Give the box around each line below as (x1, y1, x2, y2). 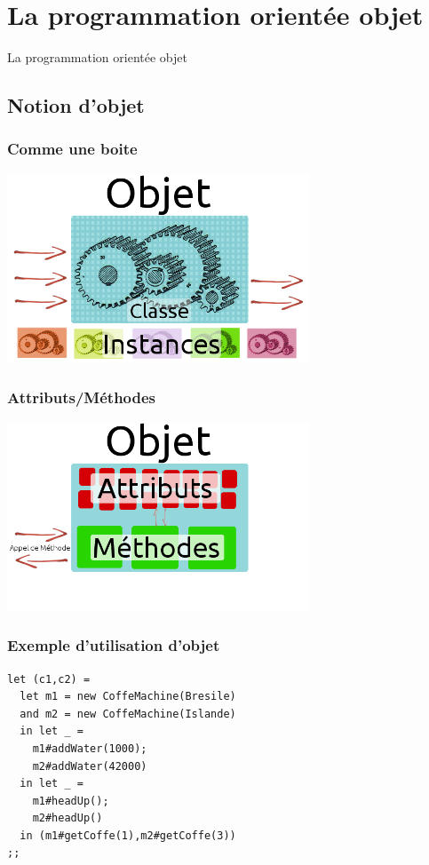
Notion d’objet (7, 91, 145, 119)
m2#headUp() (32, 812, 103, 825)
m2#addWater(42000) (32, 759, 147, 773)
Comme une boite (7, 138, 138, 160)
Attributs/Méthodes (7, 385, 156, 408)
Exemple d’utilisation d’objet (7, 634, 220, 656)
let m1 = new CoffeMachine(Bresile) (20, 690, 236, 703)
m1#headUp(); (32, 794, 109, 807)
